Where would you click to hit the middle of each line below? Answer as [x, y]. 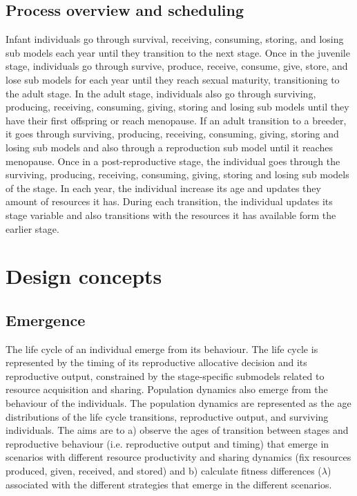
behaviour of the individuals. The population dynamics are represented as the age [178, 403]
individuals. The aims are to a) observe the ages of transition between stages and [177, 430]
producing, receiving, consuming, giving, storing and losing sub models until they [177, 107]
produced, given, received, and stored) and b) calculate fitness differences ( [164, 471]
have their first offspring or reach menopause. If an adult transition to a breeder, [176, 120]
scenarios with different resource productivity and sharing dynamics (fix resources [178, 457]
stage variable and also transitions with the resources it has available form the [171, 214]
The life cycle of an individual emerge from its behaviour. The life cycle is [162, 349]
